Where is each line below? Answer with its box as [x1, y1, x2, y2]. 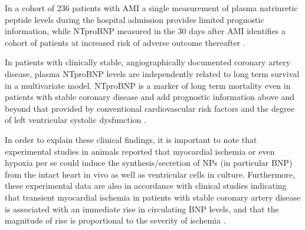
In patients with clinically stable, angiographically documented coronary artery [5, 56, 291, 68]
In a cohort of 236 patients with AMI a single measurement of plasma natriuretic [5, 2, 298, 14]
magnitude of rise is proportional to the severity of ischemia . [5, 214, 226, 226]
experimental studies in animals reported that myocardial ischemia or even [5, 145, 275, 157]
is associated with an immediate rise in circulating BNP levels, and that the [5, 202, 279, 215]
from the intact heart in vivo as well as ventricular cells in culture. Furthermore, [5, 168, 295, 180]
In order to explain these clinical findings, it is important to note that [5, 133, 257, 145]
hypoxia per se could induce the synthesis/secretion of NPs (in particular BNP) [5, 156, 293, 169]
